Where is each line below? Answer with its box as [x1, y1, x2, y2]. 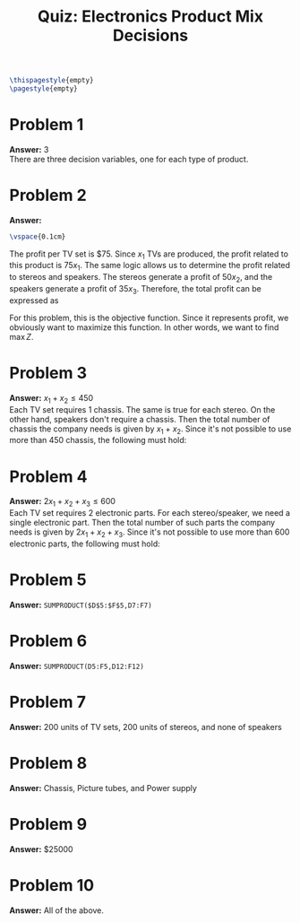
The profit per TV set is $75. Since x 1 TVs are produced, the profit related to [9, 248, 289, 261]
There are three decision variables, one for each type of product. [9, 153, 249, 164]
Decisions [112, 25, 189, 46]
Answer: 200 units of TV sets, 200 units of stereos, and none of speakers [9, 721, 282, 732]
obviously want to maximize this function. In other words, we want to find [9, 321, 279, 333]
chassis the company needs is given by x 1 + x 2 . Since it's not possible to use [9, 423, 292, 436]
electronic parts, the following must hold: [9, 538, 160, 549]
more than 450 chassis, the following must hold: [9, 435, 187, 446]
